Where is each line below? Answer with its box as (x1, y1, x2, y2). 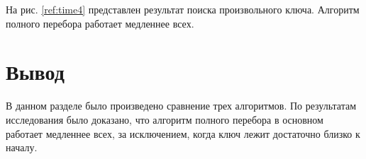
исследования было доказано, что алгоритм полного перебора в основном (6, 112, 323, 126)
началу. (6, 140, 38, 155)
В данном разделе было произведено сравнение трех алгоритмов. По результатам (6, 98, 357, 113)
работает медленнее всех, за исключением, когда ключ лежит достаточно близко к (6, 126, 360, 141)
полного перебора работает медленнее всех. (6, 16, 194, 30)
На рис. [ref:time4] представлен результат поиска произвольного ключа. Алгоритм (6, 2, 360, 16)
